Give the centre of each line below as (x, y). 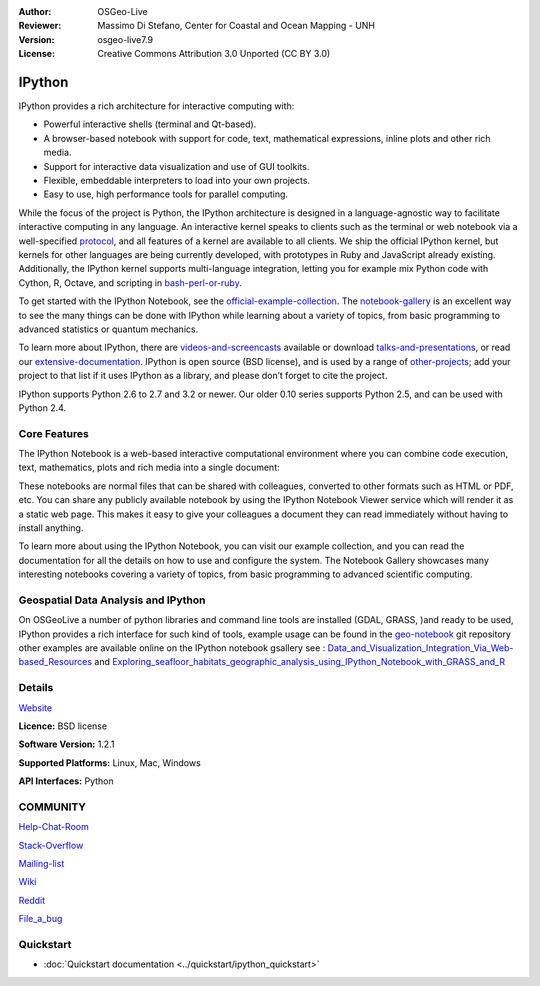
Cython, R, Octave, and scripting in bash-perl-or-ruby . (130, 282)
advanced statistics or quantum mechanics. (108, 329)
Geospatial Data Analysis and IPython (112, 600)
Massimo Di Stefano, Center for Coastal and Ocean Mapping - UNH (236, 26)
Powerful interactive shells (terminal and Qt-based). (150, 124)
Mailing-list (41, 864)
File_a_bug (40, 919)
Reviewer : (40, 26)
